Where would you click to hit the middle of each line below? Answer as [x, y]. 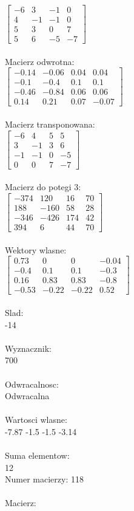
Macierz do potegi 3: [43, 187]
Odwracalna [27, 396]
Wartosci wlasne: [36, 420]
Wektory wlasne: [36, 249]
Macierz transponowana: [50, 124]
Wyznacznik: [28, 348]
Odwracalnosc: [32, 384]
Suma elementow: [37, 455]
